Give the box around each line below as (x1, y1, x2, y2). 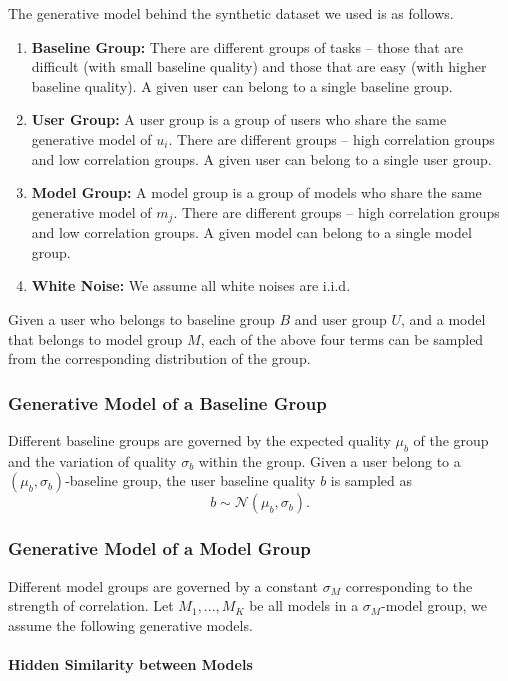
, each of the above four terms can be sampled (200, 328, 484, 349)
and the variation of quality (8, 450, 177, 471)
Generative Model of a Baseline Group (8, 390, 327, 415)
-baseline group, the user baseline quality (65, 470, 316, 491)
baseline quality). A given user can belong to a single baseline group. (31, 75, 453, 96)
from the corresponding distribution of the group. (8, 348, 311, 369)
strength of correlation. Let (8, 595, 174, 616)
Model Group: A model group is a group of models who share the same (31, 182, 482, 203)
